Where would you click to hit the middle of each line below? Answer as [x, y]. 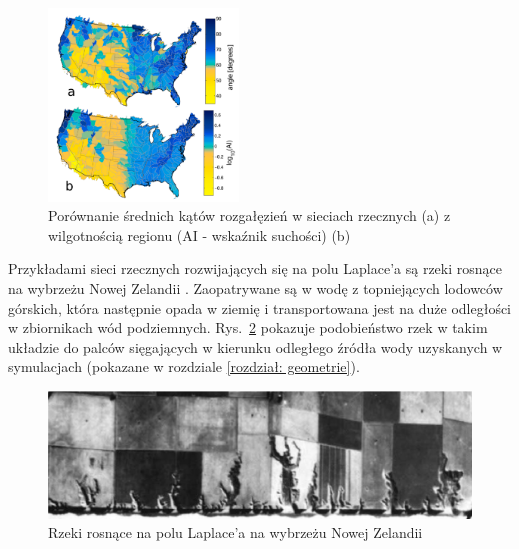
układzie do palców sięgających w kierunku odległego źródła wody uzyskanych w [255, 346]
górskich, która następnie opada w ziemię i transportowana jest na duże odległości [260, 307]
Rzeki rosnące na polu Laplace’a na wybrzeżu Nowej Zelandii [235, 532]
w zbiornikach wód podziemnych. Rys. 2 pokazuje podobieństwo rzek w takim [248, 327]
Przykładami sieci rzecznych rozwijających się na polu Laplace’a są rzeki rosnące [255, 268]
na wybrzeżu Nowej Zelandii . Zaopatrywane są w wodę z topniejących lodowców [255, 288]
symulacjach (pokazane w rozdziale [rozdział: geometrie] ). [184, 366]
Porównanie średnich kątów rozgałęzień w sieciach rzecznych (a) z [249, 215]
